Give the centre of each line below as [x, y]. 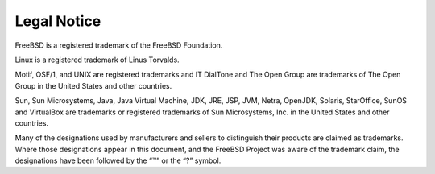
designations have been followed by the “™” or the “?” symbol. [118, 160]
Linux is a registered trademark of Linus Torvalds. [97, 60]
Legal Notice [58, 21]
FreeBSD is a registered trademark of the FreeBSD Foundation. [119, 45]
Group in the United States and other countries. [93, 85]
